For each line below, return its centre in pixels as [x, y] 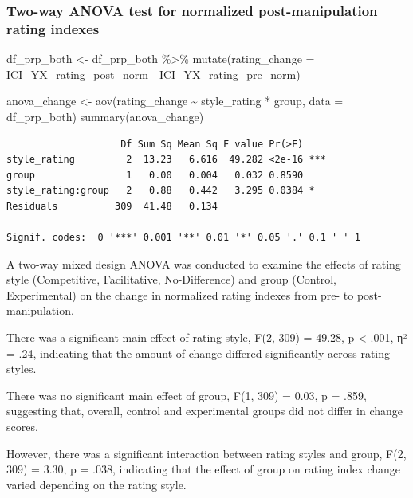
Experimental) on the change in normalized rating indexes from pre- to [180, 294]
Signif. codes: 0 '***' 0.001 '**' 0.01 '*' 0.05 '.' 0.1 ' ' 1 [183, 238]
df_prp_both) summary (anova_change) [105, 116]
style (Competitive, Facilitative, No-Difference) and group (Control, [171, 279]
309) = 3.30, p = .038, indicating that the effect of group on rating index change [203, 469]
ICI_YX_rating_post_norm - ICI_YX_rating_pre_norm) [153, 74]
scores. [22, 427]
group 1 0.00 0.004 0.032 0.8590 [155, 175]
